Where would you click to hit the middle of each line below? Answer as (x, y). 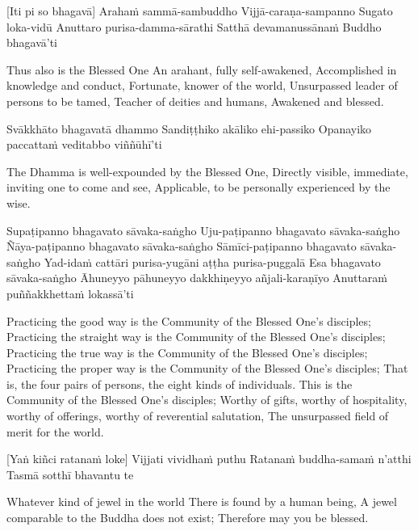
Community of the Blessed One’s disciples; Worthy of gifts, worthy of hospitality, (207, 400)
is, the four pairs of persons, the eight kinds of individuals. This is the (180, 383)
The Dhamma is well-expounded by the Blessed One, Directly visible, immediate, (207, 171)
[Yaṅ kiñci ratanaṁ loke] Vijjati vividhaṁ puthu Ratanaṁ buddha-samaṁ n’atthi (209, 459)
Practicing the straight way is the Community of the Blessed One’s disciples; (196, 337)
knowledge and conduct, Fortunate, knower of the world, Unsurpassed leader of (202, 85)
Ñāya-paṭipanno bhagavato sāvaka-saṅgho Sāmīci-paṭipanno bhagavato (182, 246)
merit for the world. (55, 431)
